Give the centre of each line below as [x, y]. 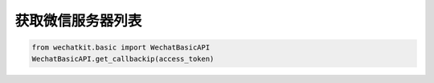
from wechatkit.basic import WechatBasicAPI [121, 47]
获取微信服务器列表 [78, 21]
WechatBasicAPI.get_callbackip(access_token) [123, 59]
